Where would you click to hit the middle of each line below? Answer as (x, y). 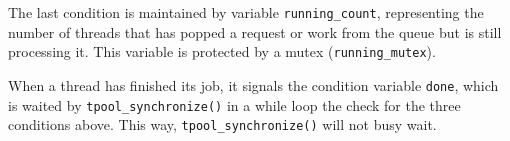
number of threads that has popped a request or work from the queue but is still (255, 31)
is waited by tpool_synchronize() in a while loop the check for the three (234, 104)
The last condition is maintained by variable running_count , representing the (246, 12)
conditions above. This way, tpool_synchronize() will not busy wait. (222, 124)
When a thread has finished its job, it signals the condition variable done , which (253, 84)
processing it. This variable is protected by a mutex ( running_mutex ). (222, 51)
